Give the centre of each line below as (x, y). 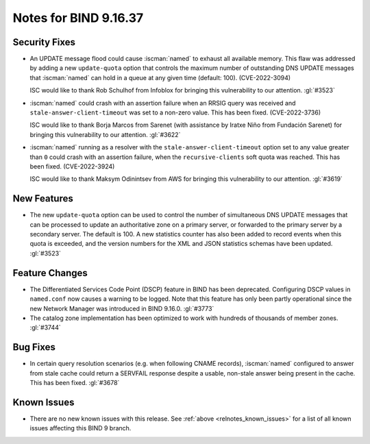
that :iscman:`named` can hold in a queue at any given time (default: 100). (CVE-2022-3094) (160, 77)
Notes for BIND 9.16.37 (78, 18)
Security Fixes (44, 42)
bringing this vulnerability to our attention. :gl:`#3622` (105, 134)
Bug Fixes (34, 347)
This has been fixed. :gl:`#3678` (75, 382)
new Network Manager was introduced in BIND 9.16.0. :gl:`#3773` (122, 308)
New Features (43, 199)
